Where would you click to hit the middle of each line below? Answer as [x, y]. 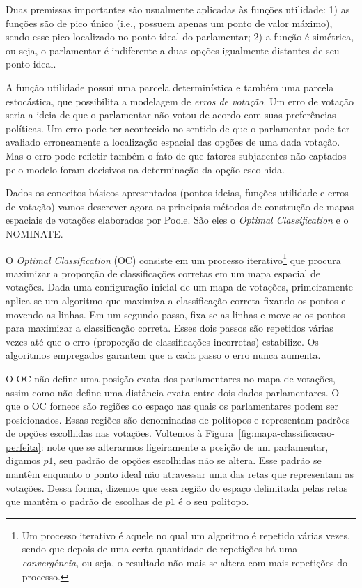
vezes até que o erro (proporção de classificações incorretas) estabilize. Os [162, 341]
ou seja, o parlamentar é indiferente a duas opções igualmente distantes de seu [173, 50]
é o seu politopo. [214, 501]
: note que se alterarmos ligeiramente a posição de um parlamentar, [184, 446]
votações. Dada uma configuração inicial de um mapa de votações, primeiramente [179, 287]
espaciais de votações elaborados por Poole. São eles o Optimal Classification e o [177, 220]
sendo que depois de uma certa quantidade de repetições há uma [160, 549]
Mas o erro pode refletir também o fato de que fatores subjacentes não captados [176, 155]
